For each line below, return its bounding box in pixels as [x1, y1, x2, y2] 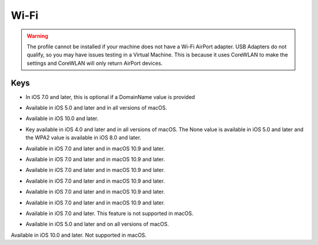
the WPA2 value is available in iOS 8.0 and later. [25, 134, 141, 141]
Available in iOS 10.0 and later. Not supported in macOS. [11, 231, 147, 239]
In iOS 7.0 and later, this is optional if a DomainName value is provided [25, 93, 196, 100]
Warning [26, 32, 48, 39]
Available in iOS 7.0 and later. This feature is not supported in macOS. [25, 210, 194, 217]
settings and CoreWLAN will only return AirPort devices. [26, 59, 163, 67]
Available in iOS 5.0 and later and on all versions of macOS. [25, 221, 169, 228]
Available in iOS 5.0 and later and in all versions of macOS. [25, 104, 167, 111]
